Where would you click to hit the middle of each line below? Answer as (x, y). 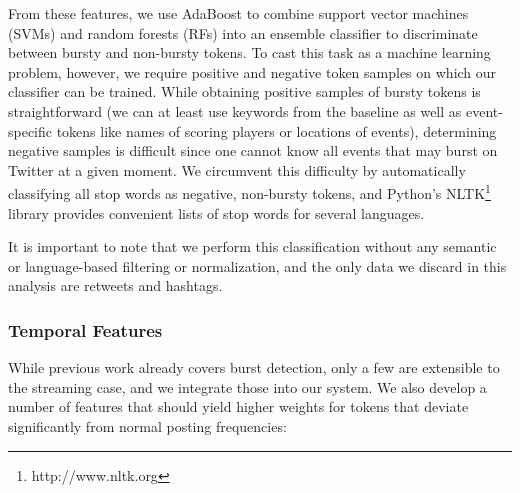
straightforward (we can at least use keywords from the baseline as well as (235, 110)
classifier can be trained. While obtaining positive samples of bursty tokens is (244, 91)
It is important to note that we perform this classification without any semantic (252, 246)
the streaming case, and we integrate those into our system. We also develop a (247, 386)
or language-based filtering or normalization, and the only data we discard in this (257, 265)
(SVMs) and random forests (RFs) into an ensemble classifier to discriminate (243, 32)
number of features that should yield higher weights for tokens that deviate (238, 406)
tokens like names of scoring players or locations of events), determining (276, 130)
